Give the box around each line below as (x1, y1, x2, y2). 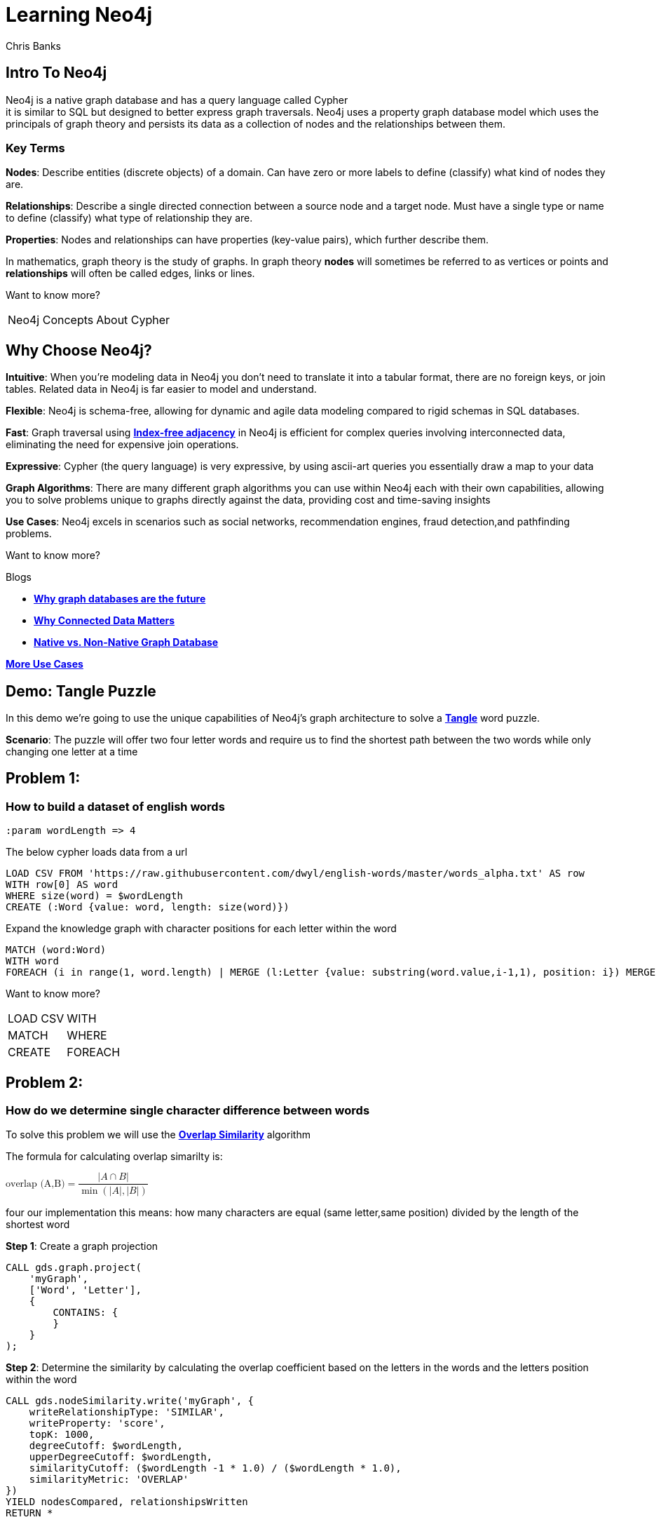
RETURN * (6, 1507, 53, 1518)
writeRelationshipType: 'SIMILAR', (29, 1406, 224, 1417)
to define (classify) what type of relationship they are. (6, 212, 253, 224)
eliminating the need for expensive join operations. (6, 438, 239, 451)
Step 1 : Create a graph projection (6, 1239, 158, 1252)
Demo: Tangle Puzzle (6, 682, 156, 700)
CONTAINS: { (53, 1306, 118, 1318)
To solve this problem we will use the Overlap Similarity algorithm (6, 1129, 311, 1141)
